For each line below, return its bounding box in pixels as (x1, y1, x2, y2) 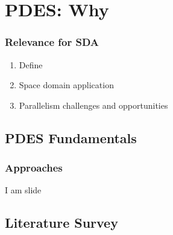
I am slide (5, 184, 42, 196)
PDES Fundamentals (5, 128, 137, 147)
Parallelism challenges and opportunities (19, 98, 168, 111)
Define (19, 58, 43, 71)
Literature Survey (5, 213, 118, 232)
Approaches (5, 160, 63, 175)
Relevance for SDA (5, 34, 99, 50)
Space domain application (19, 79, 114, 91)
